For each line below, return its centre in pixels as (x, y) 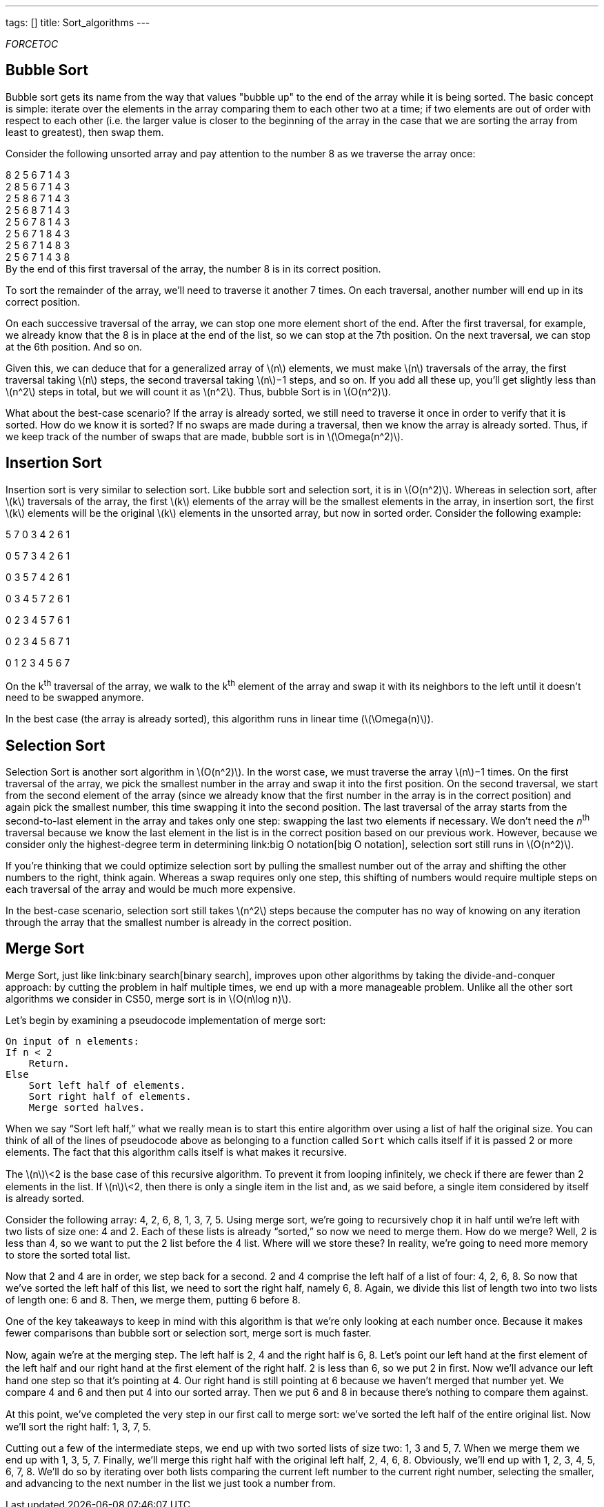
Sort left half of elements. (107, 1085)
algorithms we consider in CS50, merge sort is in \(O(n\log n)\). (149, 998)
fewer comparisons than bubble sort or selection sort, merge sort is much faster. (189, 1332)
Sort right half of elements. (110, 1096)
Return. (49, 1063)
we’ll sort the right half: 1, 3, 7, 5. (79, 1426)
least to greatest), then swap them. (85, 132)
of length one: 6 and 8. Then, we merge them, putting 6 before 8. (153, 1299)
